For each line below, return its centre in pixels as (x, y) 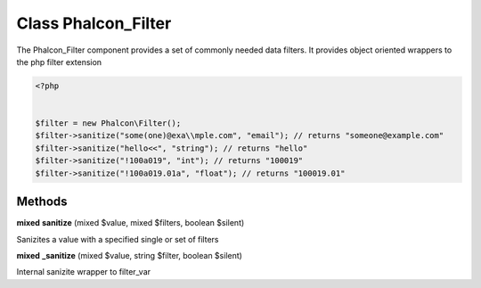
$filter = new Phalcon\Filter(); (108, 123)
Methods (42, 202)
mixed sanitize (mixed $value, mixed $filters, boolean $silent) (130, 223)
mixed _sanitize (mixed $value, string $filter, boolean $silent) (129, 255)
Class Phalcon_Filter (94, 23)
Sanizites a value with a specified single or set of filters (118, 239)
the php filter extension (59, 62)
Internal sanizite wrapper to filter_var (84, 272)
